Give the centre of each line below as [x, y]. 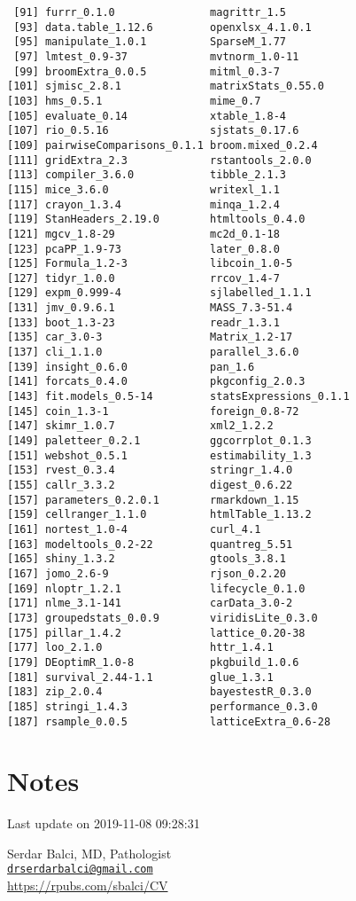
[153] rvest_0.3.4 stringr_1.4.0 [150, 470]
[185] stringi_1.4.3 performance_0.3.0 [163, 706]
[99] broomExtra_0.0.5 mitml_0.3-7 [147, 71]
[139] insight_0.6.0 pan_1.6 [131, 367]
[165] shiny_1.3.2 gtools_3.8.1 [147, 559]
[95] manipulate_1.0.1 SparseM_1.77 [150, 42]
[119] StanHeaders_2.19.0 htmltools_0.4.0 [156, 219]
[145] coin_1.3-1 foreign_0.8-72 [153, 411]
